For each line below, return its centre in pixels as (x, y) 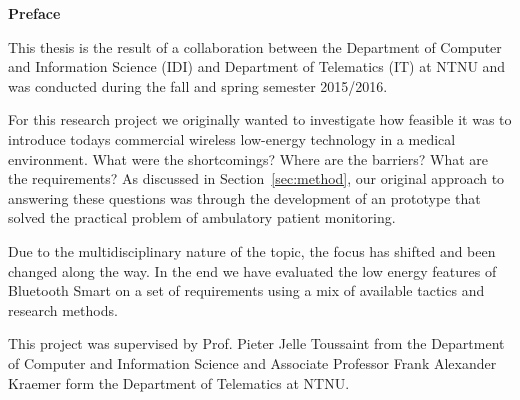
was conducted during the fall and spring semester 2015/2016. (198, 85)
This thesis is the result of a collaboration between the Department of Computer (255, 46)
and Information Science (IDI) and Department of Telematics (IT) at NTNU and (257, 66)
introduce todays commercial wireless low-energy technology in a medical (232, 138)
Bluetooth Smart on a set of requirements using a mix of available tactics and (246, 290)
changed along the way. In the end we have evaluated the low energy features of (252, 270)
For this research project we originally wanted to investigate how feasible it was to (260, 119)
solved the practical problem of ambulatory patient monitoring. (202, 217)
